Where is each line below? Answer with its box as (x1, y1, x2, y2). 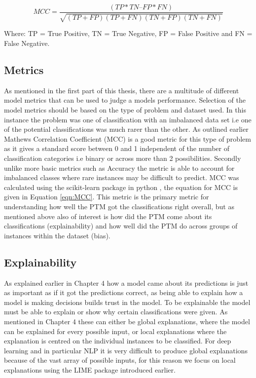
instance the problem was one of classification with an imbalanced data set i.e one (4, 114, 252, 124)
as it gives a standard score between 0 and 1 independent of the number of (4, 143, 229, 153)
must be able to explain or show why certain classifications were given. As (4, 306, 228, 317)
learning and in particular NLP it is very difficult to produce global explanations (4, 345, 248, 355)
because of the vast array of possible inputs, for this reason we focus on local (4, 355, 236, 365)
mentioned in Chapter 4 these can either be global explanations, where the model (4, 316, 250, 326)
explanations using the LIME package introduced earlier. (4, 364, 176, 375)
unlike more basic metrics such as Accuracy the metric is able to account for (4, 162, 235, 173)
